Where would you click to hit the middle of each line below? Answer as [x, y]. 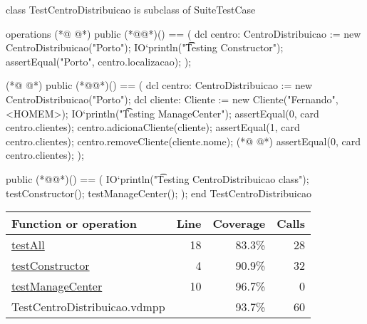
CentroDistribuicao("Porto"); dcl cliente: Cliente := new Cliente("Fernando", [172, 99]
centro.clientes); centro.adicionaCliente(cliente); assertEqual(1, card [153, 127]
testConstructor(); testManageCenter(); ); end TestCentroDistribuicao [159, 193]
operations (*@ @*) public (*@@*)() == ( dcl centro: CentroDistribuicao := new [183, 33]
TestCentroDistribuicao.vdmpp [88, 307]
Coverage [239, 224]
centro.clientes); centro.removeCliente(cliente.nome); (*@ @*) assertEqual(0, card [183, 141]
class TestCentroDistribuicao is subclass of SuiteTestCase [131, 9]
